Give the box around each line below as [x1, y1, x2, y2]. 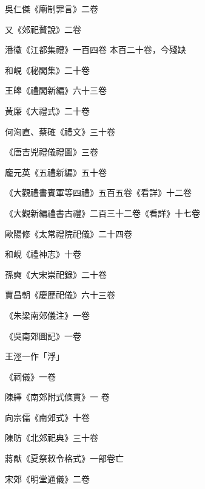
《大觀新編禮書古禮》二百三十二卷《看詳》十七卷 [5, 206, 200, 219]
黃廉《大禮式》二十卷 [5, 104, 90, 117]
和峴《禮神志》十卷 [5, 248, 81, 260]
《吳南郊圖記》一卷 [5, 329, 81, 342]
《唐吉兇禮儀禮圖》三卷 [5, 145, 98, 158]
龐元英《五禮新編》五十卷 [5, 165, 107, 178]
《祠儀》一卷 [5, 370, 56, 383]
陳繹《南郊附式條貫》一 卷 [5, 390, 110, 403]
